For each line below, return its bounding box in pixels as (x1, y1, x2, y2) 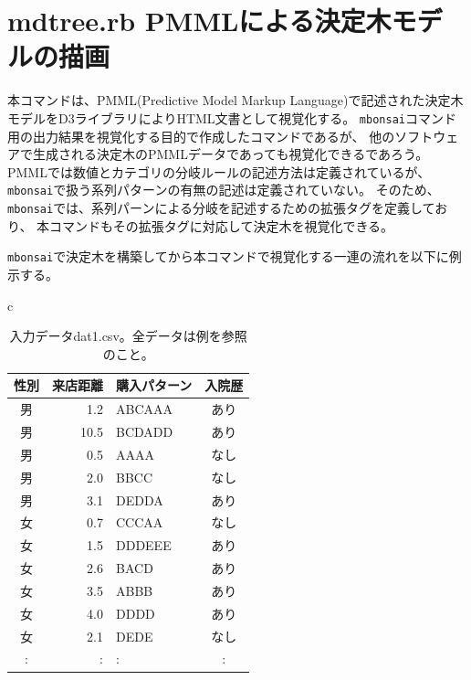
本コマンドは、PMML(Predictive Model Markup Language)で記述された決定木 (7, 90, 464, 110)
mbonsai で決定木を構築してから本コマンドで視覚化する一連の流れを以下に (7, 247, 449, 266)
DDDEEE (116, 536, 172, 555)
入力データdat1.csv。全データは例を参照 (9, 326, 247, 345)
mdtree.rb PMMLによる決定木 (7, 2, 392, 39)
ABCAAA (116, 399, 173, 419)
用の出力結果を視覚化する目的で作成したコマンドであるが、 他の (7, 126, 395, 145)
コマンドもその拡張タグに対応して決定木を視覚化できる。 (49, 216, 394, 235)
